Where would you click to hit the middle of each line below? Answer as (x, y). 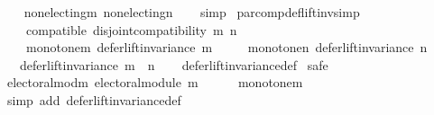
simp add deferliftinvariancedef (94, 99)
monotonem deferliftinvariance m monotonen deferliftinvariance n (226, 47)
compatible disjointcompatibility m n (131, 29)
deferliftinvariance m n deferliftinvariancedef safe (174, 64)
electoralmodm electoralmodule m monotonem (155, 82)
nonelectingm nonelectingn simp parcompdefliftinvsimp (192, 12)
